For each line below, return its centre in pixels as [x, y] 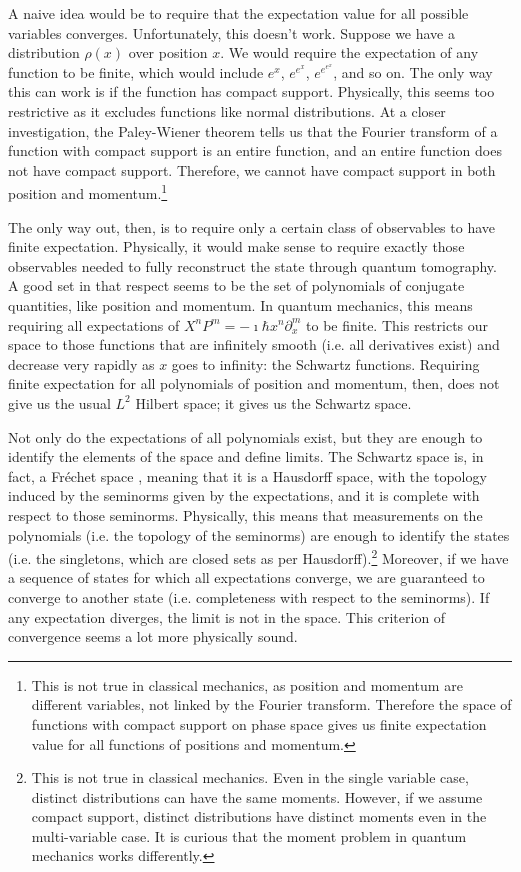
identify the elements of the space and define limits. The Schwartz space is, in [246, 456]
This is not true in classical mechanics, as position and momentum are [247, 684]
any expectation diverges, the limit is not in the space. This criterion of [227, 616]
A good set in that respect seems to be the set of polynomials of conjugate [236, 285]
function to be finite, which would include [136, 71]
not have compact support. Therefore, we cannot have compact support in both [252, 169]
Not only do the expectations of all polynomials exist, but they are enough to [245, 436]
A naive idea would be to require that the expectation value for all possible [238, 13]
